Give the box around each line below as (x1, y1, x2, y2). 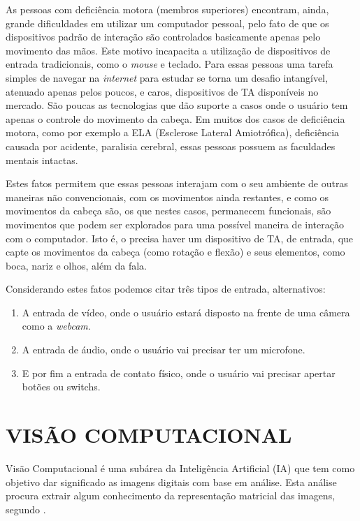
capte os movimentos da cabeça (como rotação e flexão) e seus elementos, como (6, 244, 345, 259)
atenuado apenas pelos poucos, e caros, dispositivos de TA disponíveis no (6, 84, 319, 98)
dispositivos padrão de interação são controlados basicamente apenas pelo (6, 29, 321, 44)
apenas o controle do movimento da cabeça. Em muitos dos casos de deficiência (6, 111, 345, 126)
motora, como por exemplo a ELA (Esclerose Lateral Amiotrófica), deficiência (6, 125, 340, 140)
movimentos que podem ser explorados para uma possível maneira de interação (6, 217, 344, 231)
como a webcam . (22, 318, 91, 333)
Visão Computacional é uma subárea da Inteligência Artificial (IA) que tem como (6, 460, 355, 475)
